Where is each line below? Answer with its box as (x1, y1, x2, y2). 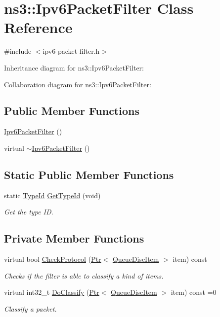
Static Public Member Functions (4, 167, 174, 182)
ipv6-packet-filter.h (43, 46, 100, 56)
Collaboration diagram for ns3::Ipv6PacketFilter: (4, 79, 151, 89)
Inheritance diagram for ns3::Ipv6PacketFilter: (4, 62, 144, 72)
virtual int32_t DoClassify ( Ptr (4, 287, 99, 297)
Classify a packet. (4, 303, 57, 314)
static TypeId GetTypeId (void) (4, 190, 101, 200)
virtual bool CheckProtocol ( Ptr (4, 254, 101, 264)
